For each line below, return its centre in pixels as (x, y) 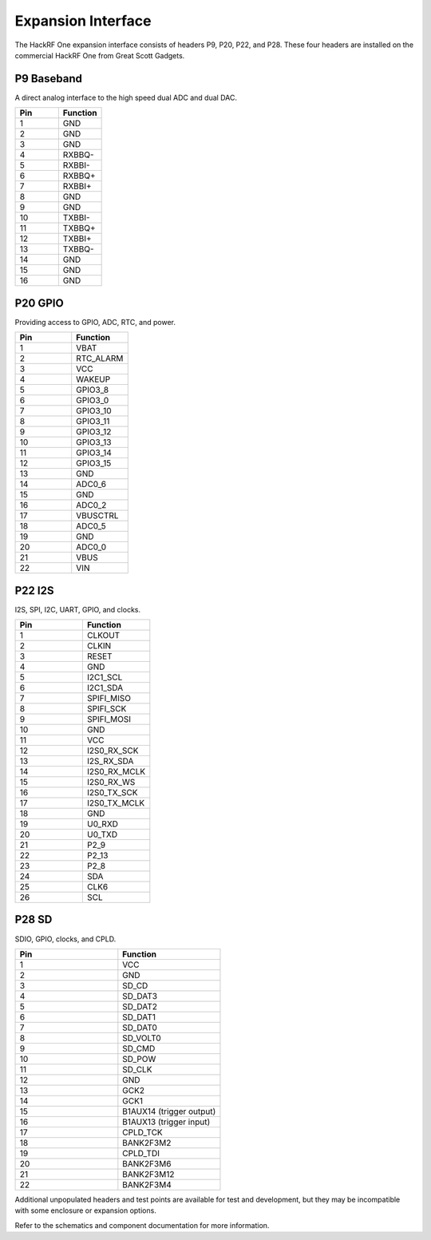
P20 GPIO (39, 303)
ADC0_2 (91, 505)
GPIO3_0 (93, 401)
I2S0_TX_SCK (113, 793)
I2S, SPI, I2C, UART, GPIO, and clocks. (78, 609)
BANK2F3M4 (147, 1184)
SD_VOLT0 (142, 1038)
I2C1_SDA (105, 688)
